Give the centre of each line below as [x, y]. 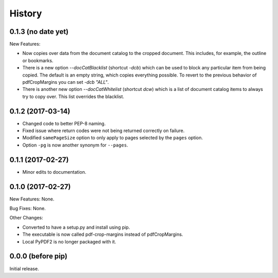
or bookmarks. [38, 60]
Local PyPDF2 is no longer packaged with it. [69, 242]
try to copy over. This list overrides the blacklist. [73, 96]
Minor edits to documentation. [54, 172]
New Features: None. [32, 199]
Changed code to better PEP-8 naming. [64, 123]
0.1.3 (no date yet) [39, 32]
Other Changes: [26, 218]
